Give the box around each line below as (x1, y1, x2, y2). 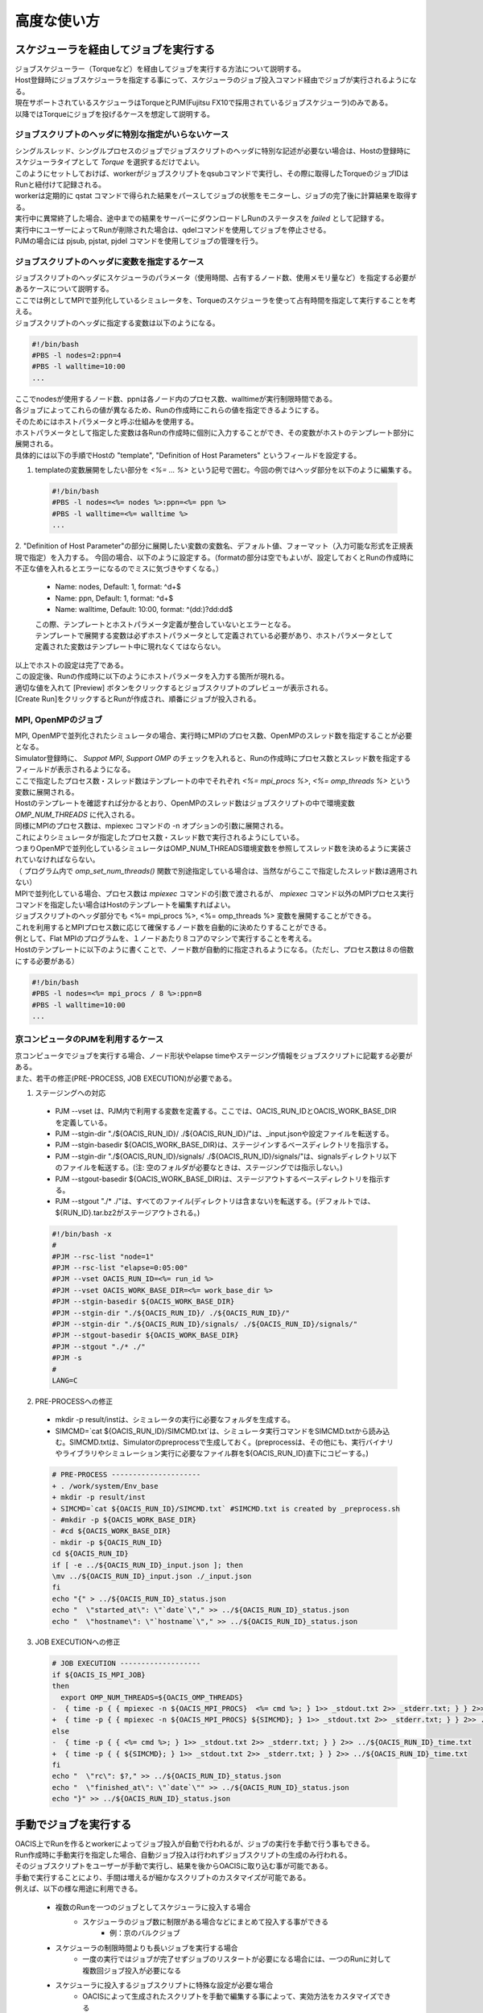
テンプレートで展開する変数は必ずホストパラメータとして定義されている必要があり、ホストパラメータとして (35, 630, 394, 640)
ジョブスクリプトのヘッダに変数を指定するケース (14, 256, 204, 267)
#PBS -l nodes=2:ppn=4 (31, 350, 122, 360)
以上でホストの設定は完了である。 (14, 660, 128, 670)
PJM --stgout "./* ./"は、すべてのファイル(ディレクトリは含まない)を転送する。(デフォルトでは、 (55, 1197, 375, 1206)
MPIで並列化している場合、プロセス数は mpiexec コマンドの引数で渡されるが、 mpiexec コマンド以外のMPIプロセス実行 (14, 888, 415, 898)
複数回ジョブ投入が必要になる (82, 1965, 181, 1975)
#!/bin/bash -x (52, 1229, 112, 1238)
